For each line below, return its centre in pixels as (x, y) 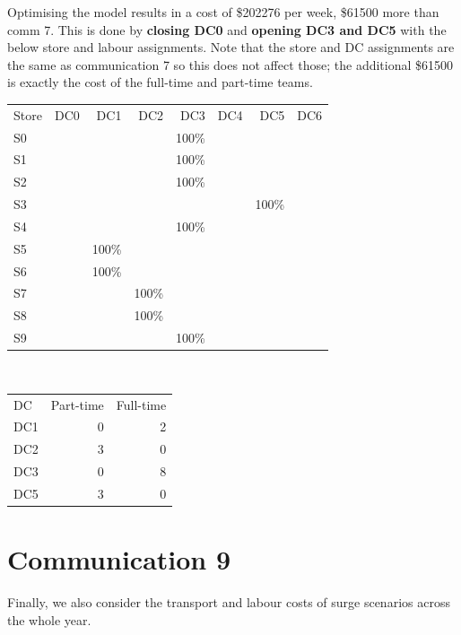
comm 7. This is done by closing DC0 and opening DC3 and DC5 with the (227, 29)
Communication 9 (119, 559)
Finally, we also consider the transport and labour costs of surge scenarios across (229, 602)
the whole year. (49, 619)
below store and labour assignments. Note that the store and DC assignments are (231, 47)
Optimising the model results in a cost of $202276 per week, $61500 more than (223, 12)
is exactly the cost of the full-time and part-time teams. (160, 82)
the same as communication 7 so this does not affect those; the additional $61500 (230, 64)
